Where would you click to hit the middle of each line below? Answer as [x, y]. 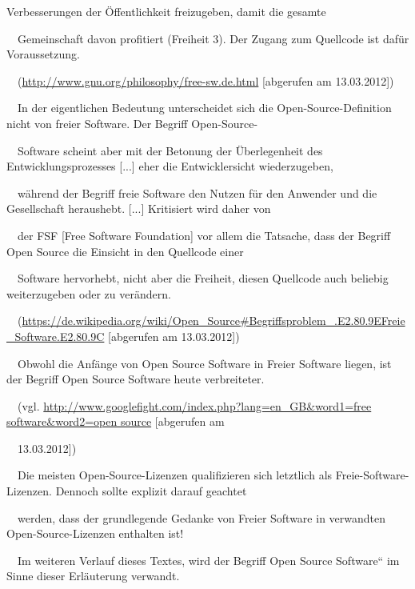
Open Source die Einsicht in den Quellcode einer [125, 251]
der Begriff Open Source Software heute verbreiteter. [136, 379]
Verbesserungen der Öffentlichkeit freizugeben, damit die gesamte [166, 11]
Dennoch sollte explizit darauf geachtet [151, 491]
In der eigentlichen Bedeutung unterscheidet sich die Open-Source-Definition [204, 108]
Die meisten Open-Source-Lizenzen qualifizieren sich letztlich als [175, 475]
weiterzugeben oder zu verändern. [89, 293]
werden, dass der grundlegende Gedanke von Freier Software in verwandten [202, 517]
